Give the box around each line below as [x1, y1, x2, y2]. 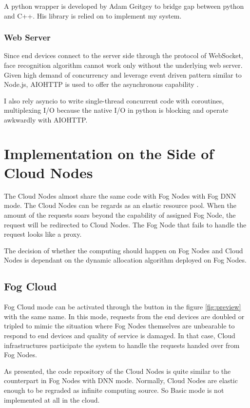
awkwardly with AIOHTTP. [4, 114, 88, 124]
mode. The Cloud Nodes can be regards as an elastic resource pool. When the [4, 200, 236, 210]
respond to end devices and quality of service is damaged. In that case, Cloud [4, 330, 235, 341]
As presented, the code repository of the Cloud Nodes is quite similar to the [4, 366, 231, 376]
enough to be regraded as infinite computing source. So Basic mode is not [4, 385, 224, 395]
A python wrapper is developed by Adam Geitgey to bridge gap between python [4, 1, 244, 11]
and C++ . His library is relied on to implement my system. [4, 10, 182, 20]
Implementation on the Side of [4, 143, 214, 163]
